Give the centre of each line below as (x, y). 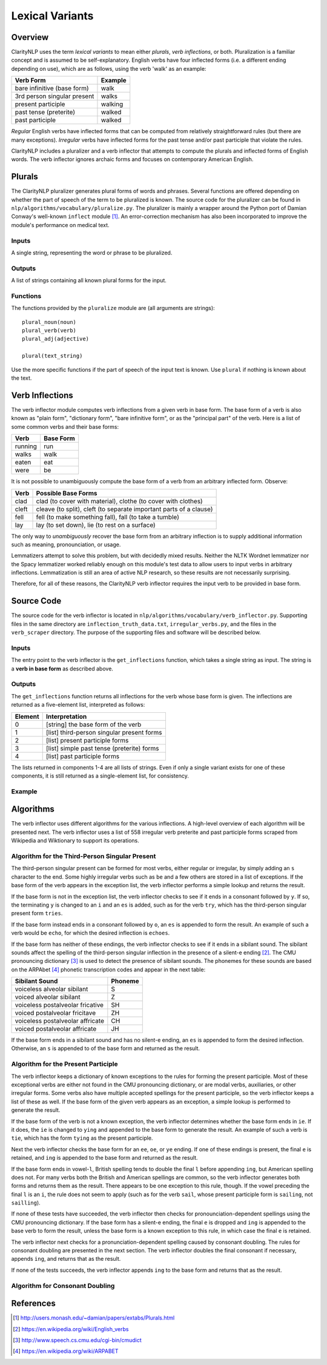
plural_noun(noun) (49, 322)
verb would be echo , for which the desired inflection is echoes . (91, 933)
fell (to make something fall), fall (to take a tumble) (108, 517)
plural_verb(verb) (49, 331)
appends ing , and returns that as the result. (66, 1259)
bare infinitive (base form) (52, 88)
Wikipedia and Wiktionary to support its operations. (75, 841)
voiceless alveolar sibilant (51, 989)
